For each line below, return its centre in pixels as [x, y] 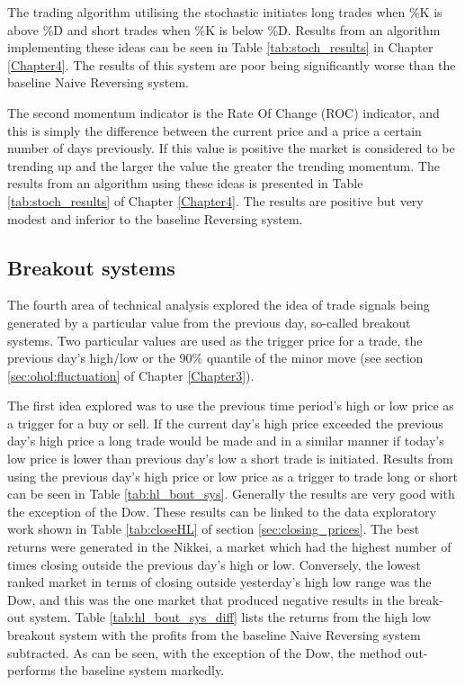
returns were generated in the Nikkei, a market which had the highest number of [229, 547]
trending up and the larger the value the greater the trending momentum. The [224, 165]
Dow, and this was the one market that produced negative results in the [206, 599]
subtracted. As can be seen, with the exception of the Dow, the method [204, 652]
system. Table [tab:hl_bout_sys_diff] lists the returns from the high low [230, 617]
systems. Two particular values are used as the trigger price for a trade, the [215, 340]
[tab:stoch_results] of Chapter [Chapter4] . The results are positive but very [215, 200]
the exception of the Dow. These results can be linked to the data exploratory [222, 511]
